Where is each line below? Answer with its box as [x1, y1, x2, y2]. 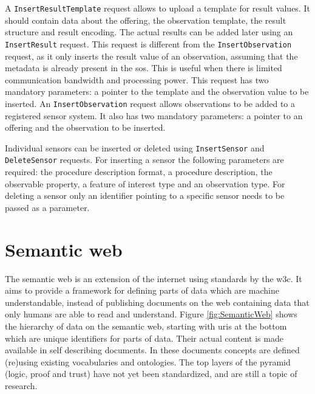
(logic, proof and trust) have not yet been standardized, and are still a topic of [5, 367, 297, 380]
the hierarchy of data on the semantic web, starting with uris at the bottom [5, 319, 287, 332]
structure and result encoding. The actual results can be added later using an [5, 26, 293, 38]
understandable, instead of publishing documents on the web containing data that [5, 295, 310, 308]
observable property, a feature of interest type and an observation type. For [5, 177, 285, 190]
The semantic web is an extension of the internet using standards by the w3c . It [5, 272, 302, 285]
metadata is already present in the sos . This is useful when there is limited [5, 61, 282, 74]
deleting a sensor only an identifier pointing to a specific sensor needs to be [5, 189, 285, 202]
